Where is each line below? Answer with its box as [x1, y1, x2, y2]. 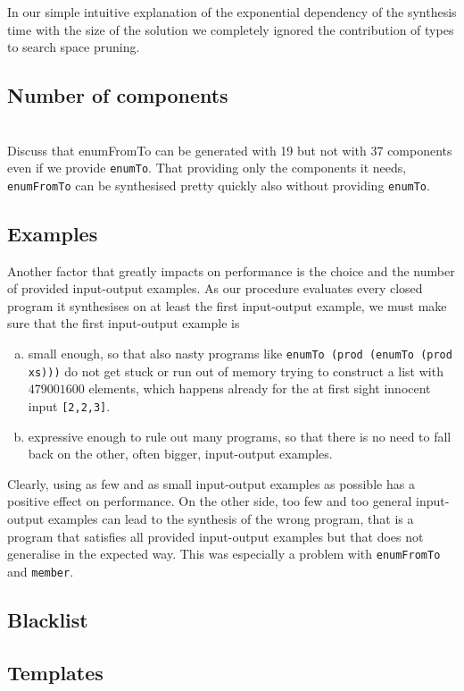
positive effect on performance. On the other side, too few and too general [7, 492, 412, 510]
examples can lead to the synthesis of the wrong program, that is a [47, 510, 414, 527]
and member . [7, 561, 74, 580]
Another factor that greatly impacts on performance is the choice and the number [7, 261, 455, 280]
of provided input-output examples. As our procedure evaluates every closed [7, 279, 423, 298]
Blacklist [7, 605, 88, 633]
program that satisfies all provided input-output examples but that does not [7, 527, 424, 545]
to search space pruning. [7, 38, 140, 56]
